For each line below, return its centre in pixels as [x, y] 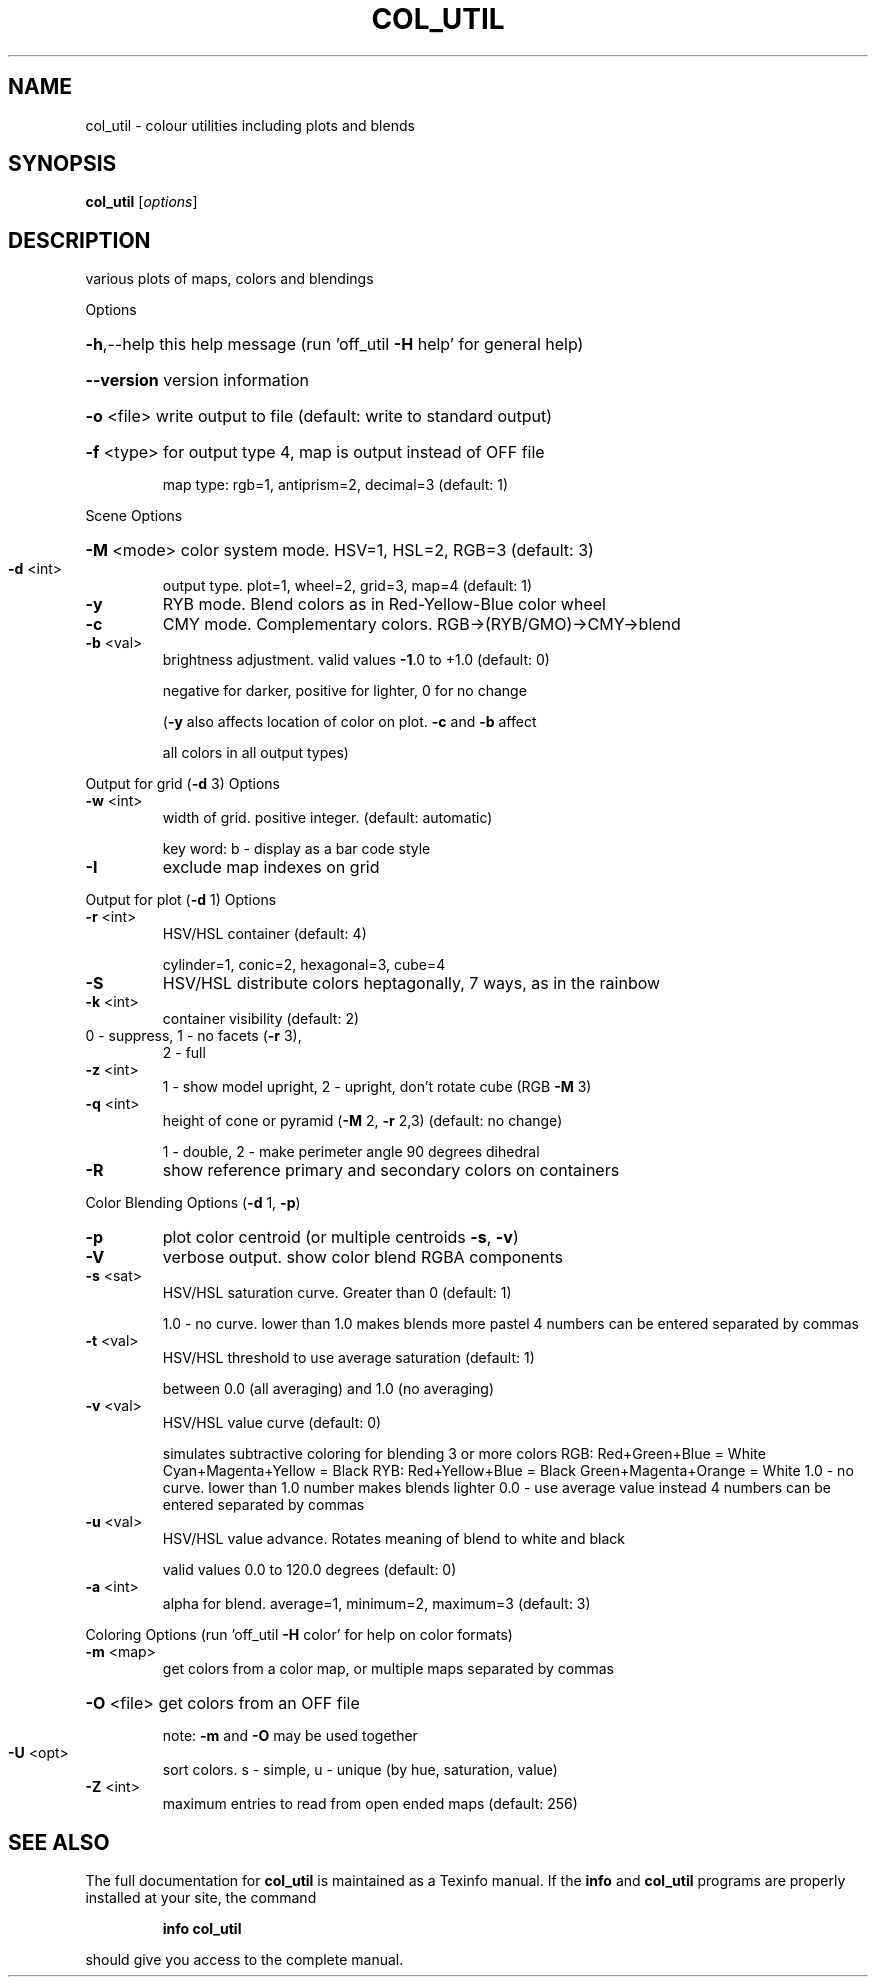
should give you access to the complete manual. [244, 1960]
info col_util [202, 1929]
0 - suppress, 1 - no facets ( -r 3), [193, 1036]
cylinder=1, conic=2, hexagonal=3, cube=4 [304, 965]
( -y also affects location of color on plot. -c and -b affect [349, 722]
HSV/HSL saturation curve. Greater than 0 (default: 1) [337, 1293]
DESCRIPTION [79, 240]
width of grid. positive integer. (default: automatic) [327, 818]
